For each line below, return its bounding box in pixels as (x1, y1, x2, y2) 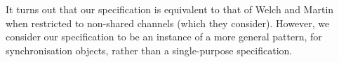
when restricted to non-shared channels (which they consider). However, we (6, 15, 330, 30)
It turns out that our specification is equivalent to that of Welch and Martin (6, 2, 334, 16)
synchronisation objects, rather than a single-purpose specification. (6, 42, 293, 57)
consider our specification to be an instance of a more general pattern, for (6, 29, 322, 44)
